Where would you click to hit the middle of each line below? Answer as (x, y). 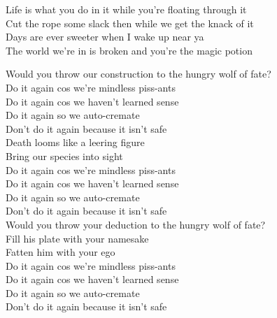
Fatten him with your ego (61, 252)
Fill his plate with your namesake (77, 238)
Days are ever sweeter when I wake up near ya (105, 37)
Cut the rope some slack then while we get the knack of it (130, 23)
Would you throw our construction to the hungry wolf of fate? (138, 74)
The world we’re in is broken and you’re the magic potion (129, 50)
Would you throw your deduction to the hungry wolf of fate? (136, 224)
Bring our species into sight (64, 156)
